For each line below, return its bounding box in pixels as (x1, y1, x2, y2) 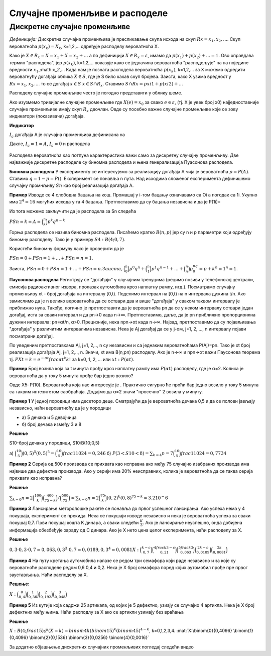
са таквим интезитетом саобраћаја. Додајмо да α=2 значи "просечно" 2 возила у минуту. (9, 389, 203, 395)
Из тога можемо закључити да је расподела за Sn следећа (9, 208, 137, 214)
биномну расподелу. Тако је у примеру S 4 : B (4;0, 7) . (9, 236, 125, 242)
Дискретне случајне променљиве (9, 22, 130, 31)
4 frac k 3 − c (154, 545, 176, 550)
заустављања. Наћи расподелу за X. (9, 572, 88, 578)
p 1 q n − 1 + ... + (151, 265, 183, 271)
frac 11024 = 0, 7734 (181, 450, 227, 456)
